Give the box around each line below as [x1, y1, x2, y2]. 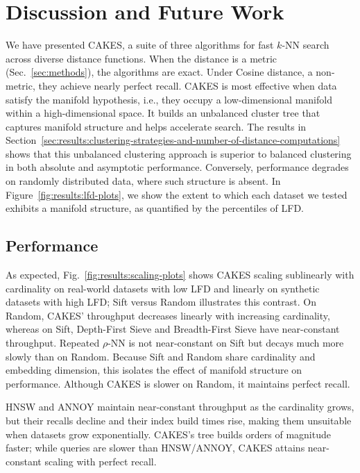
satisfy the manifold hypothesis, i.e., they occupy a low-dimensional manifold [6, 92, 332, 106]
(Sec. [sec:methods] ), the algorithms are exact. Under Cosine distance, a [6, 65, 313, 79]
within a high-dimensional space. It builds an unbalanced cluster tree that [6, 106, 320, 120]
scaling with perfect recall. [44, 454, 157, 468]
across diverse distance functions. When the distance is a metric [6, 51, 277, 65]
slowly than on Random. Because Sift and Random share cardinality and [6, 349, 316, 363]
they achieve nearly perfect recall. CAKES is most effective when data [38, 78, 337, 92]
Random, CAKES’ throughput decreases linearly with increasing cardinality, [6, 308, 330, 322]
